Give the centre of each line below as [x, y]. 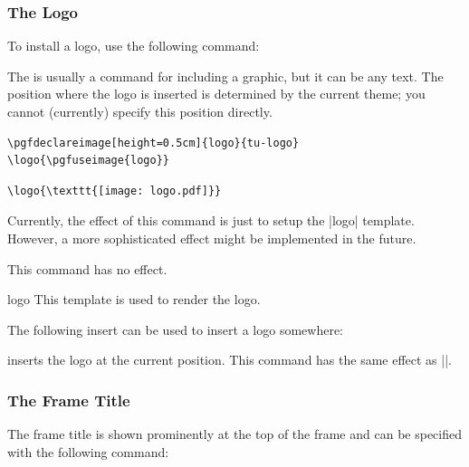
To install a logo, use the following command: [134, 46]
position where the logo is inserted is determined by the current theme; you [216, 94]
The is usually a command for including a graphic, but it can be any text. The [225, 76]
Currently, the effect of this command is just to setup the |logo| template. [211, 220]
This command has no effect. [87, 268]
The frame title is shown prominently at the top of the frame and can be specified [234, 434]
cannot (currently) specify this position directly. [140, 111]
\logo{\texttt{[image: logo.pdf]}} [115, 191]
